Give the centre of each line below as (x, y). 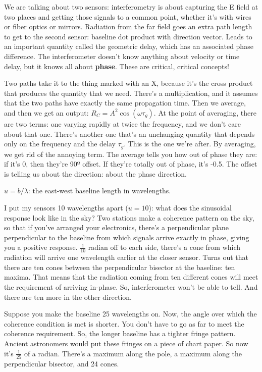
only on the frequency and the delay (60, 144)
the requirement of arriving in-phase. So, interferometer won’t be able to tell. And (131, 286)
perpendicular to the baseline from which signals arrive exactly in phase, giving (127, 237)
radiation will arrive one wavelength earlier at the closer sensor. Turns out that (126, 257)
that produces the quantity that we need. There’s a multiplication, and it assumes (131, 93)
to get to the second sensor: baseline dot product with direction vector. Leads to (128, 36)
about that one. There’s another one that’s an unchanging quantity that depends (129, 134)
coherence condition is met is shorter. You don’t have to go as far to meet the (124, 323)
